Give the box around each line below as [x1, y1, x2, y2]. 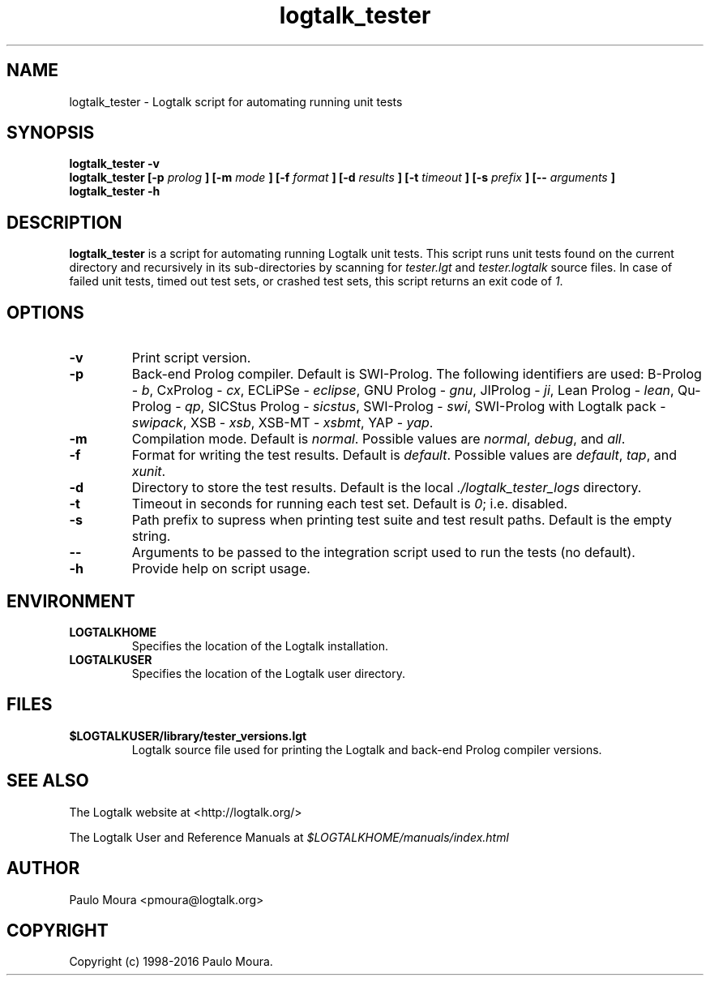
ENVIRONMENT [6, 590, 135, 611]
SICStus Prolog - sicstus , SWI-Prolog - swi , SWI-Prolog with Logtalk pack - [207, 398, 666, 415]
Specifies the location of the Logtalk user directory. [131, 666, 405, 680]
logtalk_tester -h [69, 184, 160, 199]
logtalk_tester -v [69, 157, 160, 171]
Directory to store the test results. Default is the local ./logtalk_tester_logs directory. [131, 479, 642, 496]
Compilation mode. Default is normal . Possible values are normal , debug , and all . [131, 431, 626, 448]
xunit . [131, 463, 166, 480]
